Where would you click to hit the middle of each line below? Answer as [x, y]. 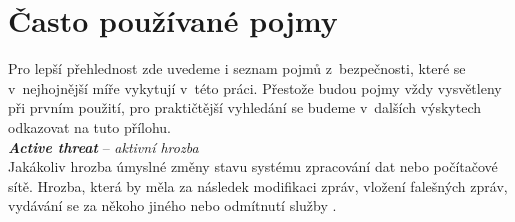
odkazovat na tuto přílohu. [90, 126]
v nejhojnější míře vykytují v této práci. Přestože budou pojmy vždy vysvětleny [255, 87]
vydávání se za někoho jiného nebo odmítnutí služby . [172, 205]
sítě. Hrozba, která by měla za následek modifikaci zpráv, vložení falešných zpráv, [258, 185]
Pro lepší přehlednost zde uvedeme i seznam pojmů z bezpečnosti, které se [237, 68]
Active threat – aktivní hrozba [103, 146]
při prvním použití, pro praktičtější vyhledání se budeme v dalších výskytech [245, 107]
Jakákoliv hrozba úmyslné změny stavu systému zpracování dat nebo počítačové [253, 166]
